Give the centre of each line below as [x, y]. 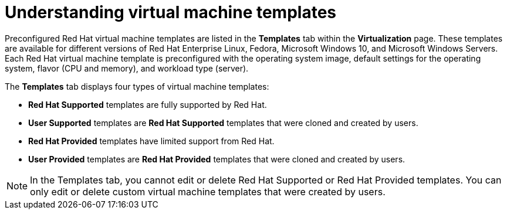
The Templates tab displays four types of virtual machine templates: [137, 86]
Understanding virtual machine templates [170, 12]
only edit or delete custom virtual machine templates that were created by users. [208, 191]
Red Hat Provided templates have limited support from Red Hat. [151, 141]
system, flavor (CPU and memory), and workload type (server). [127, 68]
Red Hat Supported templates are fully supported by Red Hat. [148, 104]
